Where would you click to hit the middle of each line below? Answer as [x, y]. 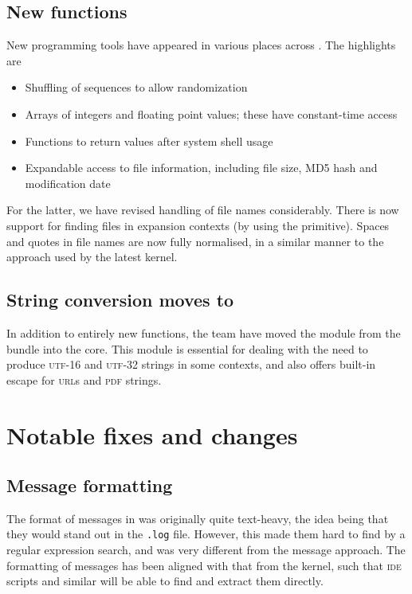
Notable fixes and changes [152, 434]
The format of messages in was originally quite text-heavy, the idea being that [198, 518]
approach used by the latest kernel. [92, 257]
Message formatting [90, 485]
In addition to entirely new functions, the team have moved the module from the [204, 332]
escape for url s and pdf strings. [84, 379]
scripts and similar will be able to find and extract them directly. [165, 581]
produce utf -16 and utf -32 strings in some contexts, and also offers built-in [191, 364]
